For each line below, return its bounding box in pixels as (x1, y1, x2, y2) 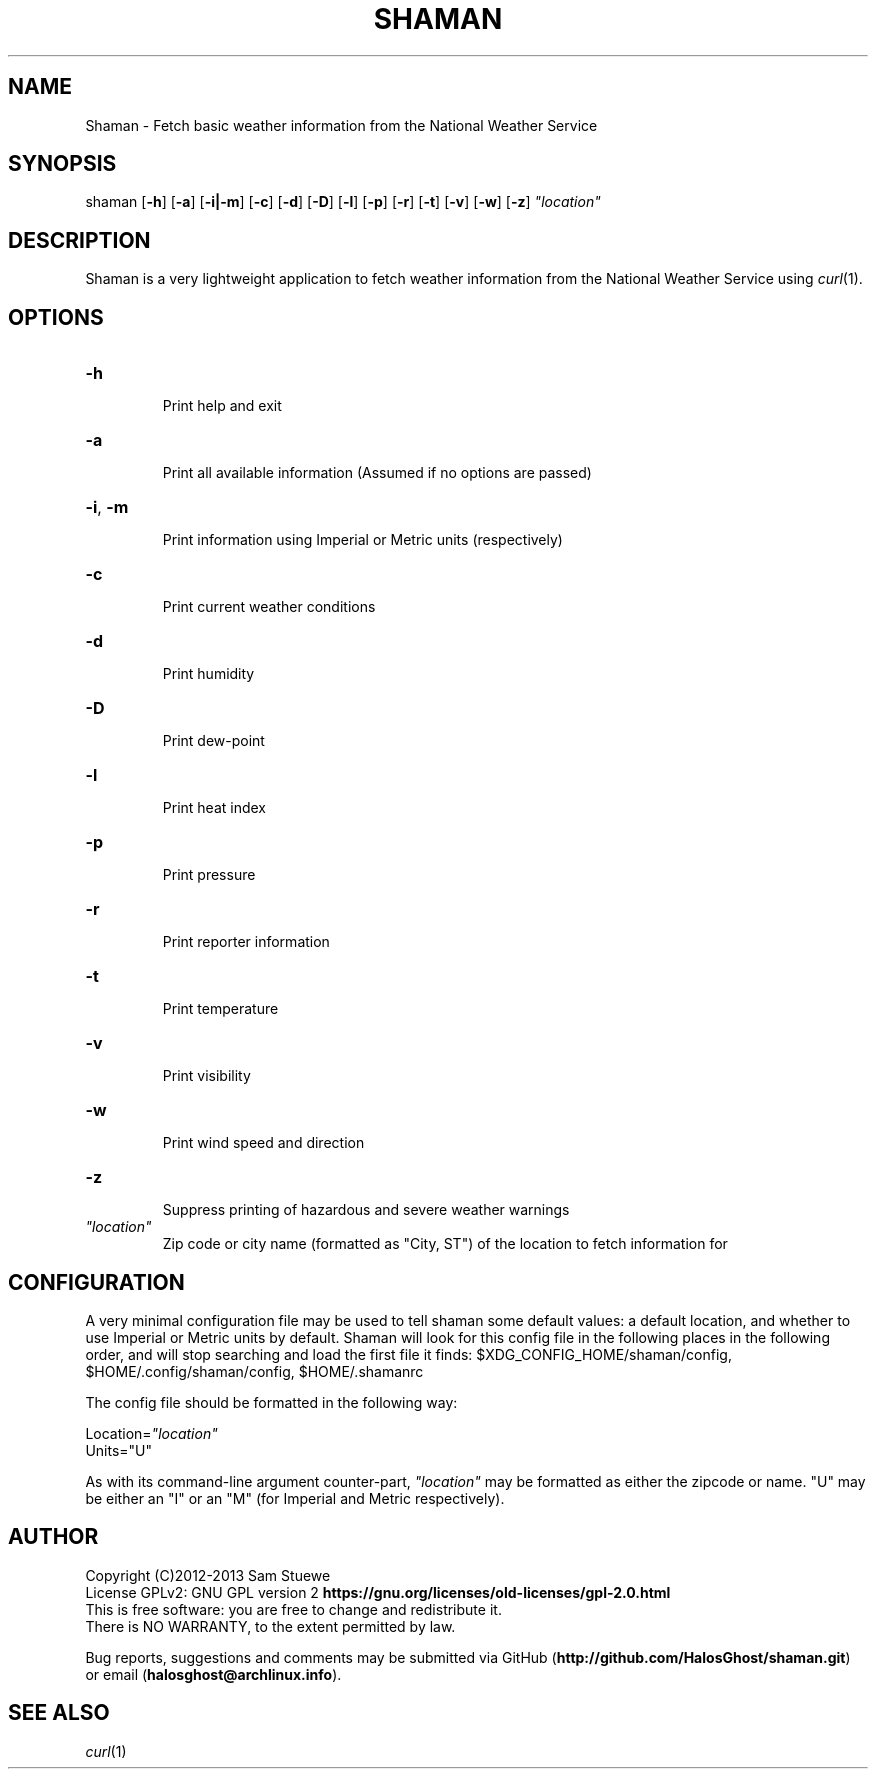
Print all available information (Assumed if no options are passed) (162, 464, 592, 482)
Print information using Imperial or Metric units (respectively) (162, 531, 563, 549)
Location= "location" (85, 1424, 218, 1442)
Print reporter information (162, 933, 330, 951)
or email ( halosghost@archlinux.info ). (85, 1665, 342, 1683)
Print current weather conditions (162, 598, 376, 616)
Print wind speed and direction (162, 1134, 365, 1152)
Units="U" (85, 1441, 153, 1459)
